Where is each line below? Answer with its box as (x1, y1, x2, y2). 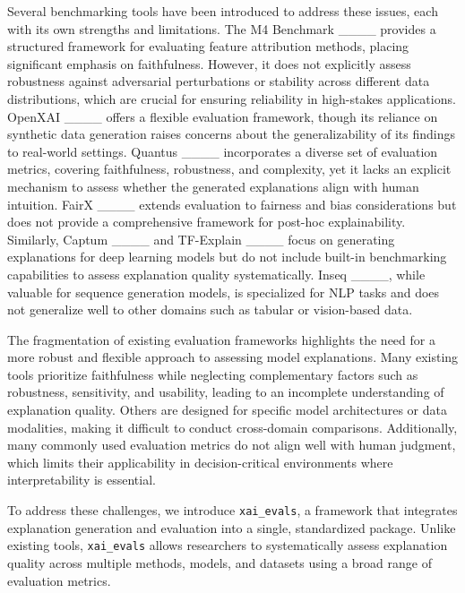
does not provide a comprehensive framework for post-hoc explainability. (7, 212, 406, 231)
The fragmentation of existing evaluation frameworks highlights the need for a (7, 330, 435, 348)
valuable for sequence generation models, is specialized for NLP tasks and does (7, 282, 440, 301)
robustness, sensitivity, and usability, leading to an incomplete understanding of (7, 382, 444, 401)
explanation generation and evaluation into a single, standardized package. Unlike (7, 518, 456, 537)
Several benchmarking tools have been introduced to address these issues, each (7, 2, 438, 20)
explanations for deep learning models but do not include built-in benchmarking (7, 247, 447, 266)
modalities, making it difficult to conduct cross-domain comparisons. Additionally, (7, 417, 458, 436)
